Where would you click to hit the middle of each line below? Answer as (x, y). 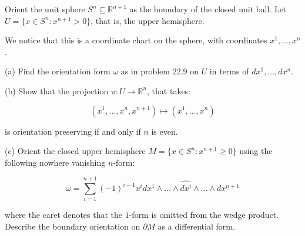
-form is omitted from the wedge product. (204, 215)
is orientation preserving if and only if (73, 131)
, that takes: (169, 90)
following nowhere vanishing (55, 162)
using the (256, 151)
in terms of (229, 71)
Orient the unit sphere (45, 9)
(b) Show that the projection (57, 90)
